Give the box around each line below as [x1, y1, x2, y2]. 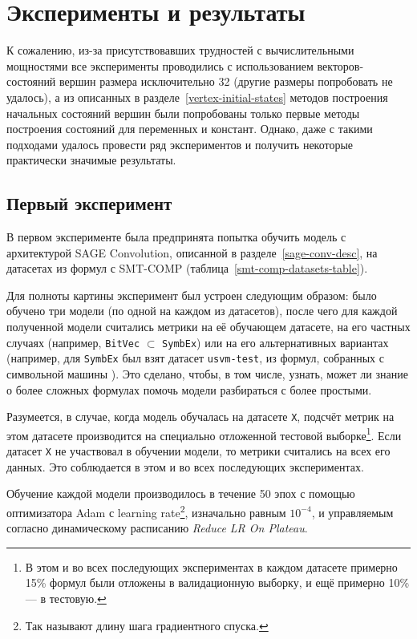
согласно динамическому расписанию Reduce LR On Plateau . [6, 520, 308, 536]
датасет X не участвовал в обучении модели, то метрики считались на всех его [6, 443, 391, 459]
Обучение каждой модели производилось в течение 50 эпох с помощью [6, 485, 355, 502]
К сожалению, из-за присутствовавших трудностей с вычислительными [6, 42, 354, 59]
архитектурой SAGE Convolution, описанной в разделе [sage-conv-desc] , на [6, 244, 378, 261]
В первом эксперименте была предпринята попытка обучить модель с [6, 229, 346, 245]
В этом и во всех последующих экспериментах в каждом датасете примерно [25, 558, 398, 575]
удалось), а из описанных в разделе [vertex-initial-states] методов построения [6, 88, 388, 105]
